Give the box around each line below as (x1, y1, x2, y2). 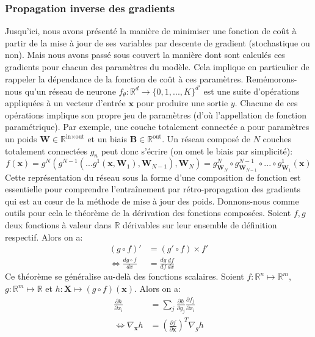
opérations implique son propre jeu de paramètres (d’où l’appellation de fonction (5, 108, 306, 121)
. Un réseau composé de (162, 132, 250, 145)
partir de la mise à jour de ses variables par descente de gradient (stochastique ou (5, 36, 310, 49)
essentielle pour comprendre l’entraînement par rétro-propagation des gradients (5, 183, 301, 195)
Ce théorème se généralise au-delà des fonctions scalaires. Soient (5, 270, 244, 283)
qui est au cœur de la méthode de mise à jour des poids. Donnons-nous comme (5, 194, 299, 207)
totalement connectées (5, 144, 87, 157)
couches (262, 132, 291, 145)
